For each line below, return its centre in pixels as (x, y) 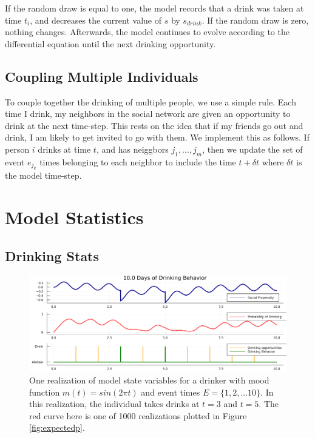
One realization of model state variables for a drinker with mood (149, 380)
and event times (171, 392)
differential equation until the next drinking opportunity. (110, 43)
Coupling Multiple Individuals (102, 76)
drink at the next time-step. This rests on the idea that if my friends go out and (154, 125)
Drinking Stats (52, 255)
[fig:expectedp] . (57, 427)
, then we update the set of (252, 149)
